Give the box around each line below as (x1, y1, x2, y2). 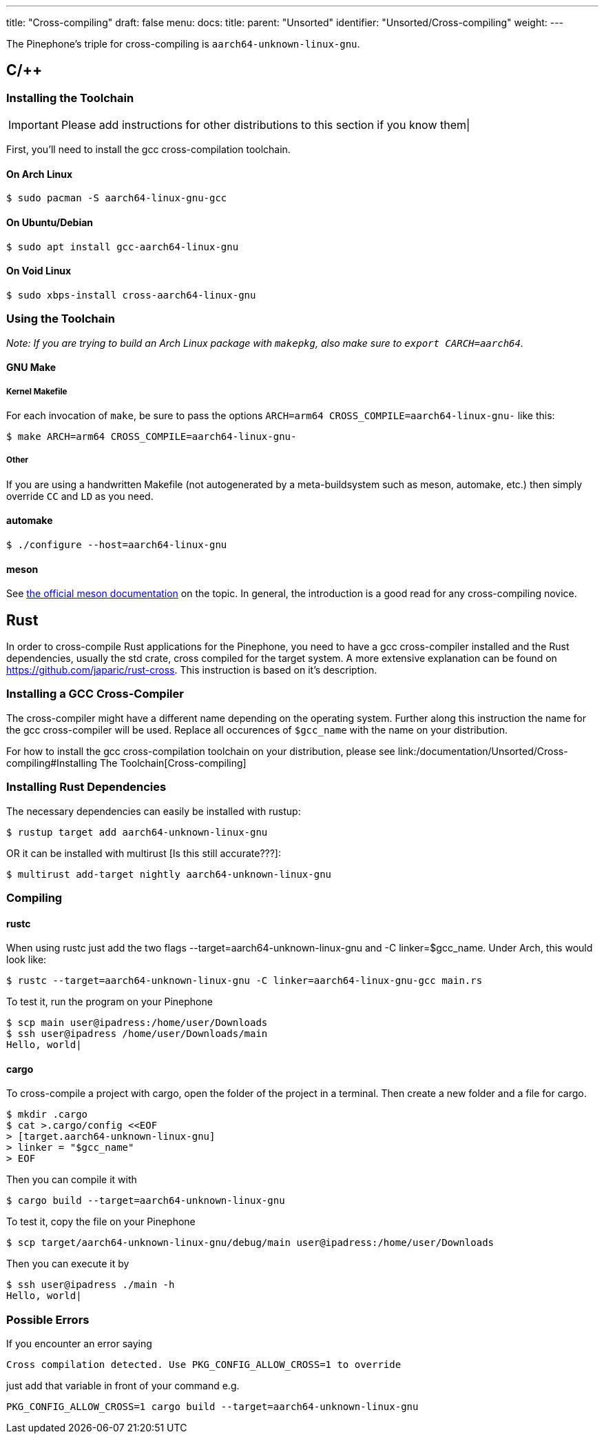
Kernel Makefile (6, 386, 67, 396)
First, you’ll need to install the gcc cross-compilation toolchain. (6, 143, 291, 156)
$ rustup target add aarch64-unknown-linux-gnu (6, 826, 268, 838)
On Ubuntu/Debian (6, 217, 94, 229)
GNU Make (6, 361, 56, 374)
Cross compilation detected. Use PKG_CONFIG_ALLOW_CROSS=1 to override (6, 1359, 402, 1371)
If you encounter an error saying (6, 1338, 152, 1350)
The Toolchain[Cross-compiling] (100, 756, 247, 769)
